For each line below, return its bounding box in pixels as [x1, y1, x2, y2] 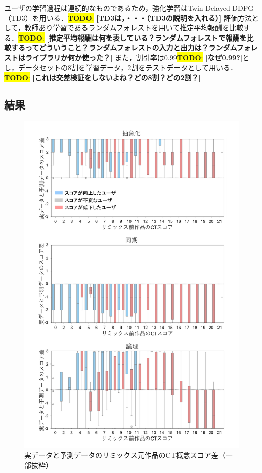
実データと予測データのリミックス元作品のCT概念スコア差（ [24, 450, 226, 460]
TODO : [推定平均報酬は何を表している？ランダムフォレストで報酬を [18, 32, 247, 43]
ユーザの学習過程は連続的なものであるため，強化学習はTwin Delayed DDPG [4, 3, 254, 13]
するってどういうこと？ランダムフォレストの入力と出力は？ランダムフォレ [11, 42, 258, 53]
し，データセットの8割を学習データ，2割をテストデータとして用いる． [4, 62, 237, 72]
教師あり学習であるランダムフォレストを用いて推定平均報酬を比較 [24, 22, 244, 33]
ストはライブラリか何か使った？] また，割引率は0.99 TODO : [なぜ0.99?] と [4, 52, 250, 62]
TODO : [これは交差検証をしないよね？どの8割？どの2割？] [4, 72, 201, 83]
